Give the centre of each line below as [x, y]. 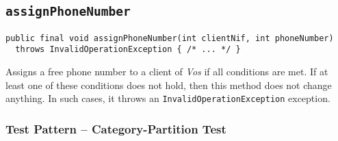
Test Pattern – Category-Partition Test [116, 128]
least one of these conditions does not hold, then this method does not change [169, 85]
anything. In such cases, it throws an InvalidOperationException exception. [168, 98]
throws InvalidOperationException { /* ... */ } [128, 50]
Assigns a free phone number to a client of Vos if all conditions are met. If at [167, 72]
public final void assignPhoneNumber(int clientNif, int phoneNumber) [170, 38]
